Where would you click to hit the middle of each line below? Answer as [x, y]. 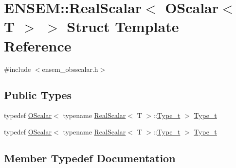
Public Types [38, 95]
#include [18, 69]
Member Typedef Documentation [90, 158]
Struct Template [123, 26]
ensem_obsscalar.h [70, 69]
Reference [38, 45]
